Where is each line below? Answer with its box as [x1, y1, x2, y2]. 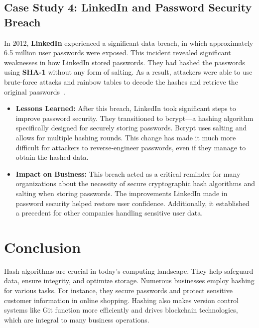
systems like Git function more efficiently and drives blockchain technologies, [4, 305, 238, 315]
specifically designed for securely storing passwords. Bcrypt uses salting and [15, 122, 247, 133]
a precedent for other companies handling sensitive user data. [15, 208, 203, 218]
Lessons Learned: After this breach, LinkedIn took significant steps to [15, 103, 236, 113]
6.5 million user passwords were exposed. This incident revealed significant [4, 47, 231, 58]
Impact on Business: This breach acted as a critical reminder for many [15, 168, 241, 179]
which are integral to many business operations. [4, 314, 149, 325]
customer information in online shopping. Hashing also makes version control [4, 295, 239, 305]
